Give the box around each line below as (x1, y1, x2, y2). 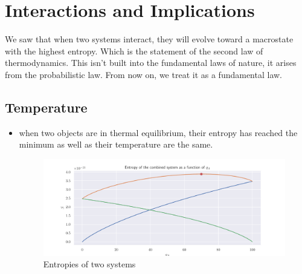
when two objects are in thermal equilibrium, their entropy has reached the (19, 126, 298, 139)
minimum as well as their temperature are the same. (19, 138, 213, 151)
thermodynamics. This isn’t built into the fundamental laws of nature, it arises (5, 56, 297, 69)
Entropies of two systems (43, 258, 136, 270)
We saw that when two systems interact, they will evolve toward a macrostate (5, 33, 294, 45)
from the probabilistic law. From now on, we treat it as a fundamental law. (5, 68, 283, 80)
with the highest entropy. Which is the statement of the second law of (5, 44, 263, 57)
